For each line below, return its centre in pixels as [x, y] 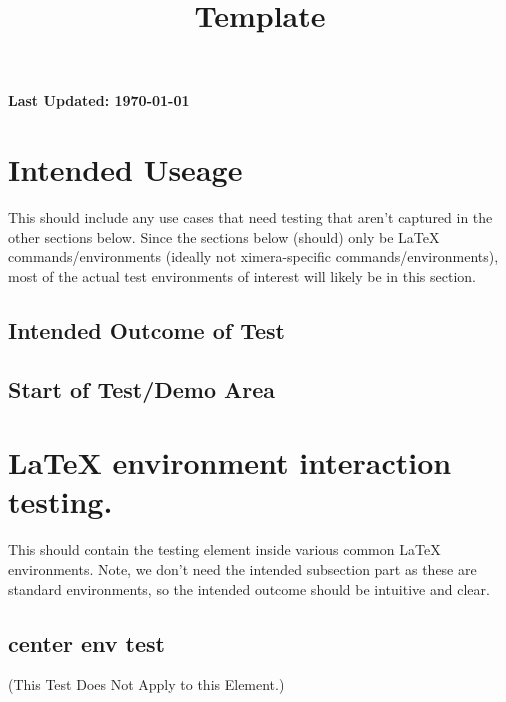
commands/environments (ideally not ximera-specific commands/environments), [253, 256]
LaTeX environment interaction [230, 462]
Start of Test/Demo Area [142, 388]
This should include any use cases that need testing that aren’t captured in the [250, 217]
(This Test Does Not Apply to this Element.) [146, 684]
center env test [86, 642]
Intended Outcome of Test [146, 329]
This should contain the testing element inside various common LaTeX [224, 549]
